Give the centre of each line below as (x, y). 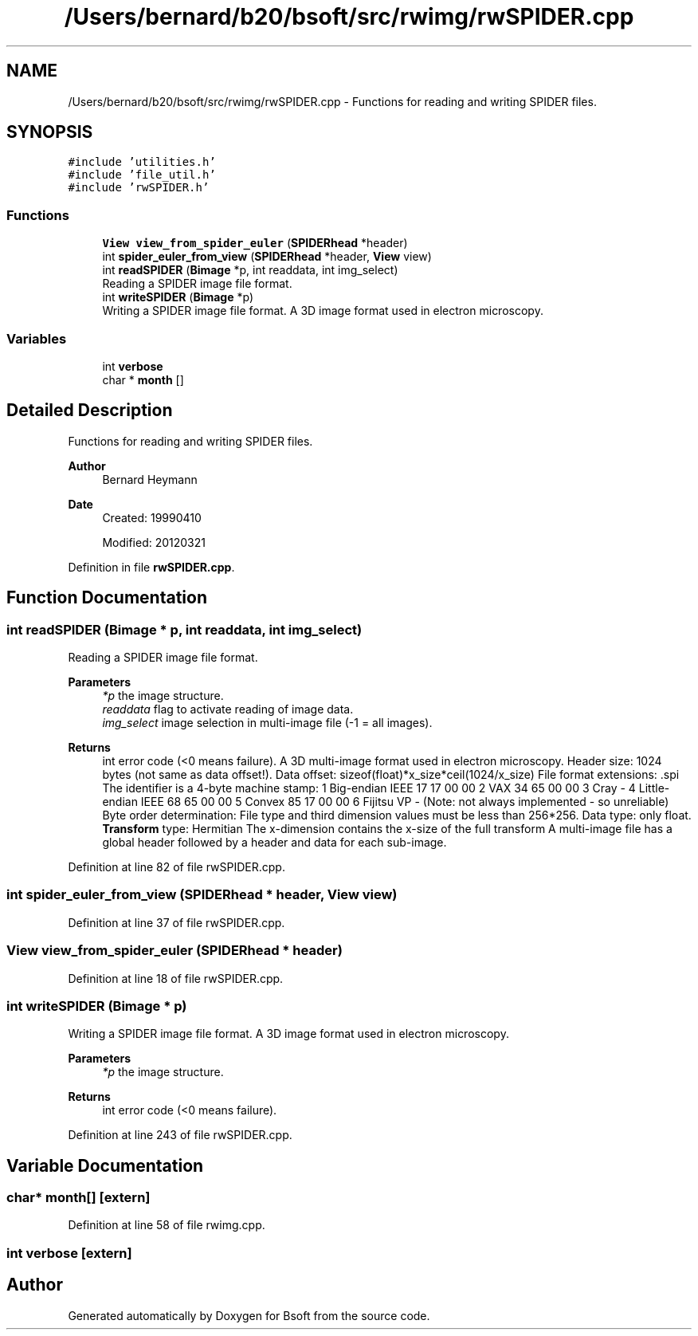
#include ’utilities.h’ (142, 162)
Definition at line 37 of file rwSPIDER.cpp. (176, 922)
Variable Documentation (105, 1165)
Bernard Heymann (150, 479)
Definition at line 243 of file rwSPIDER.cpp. (180, 1135)
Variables (37, 338)
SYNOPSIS (50, 132)
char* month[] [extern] (78, 1198)
